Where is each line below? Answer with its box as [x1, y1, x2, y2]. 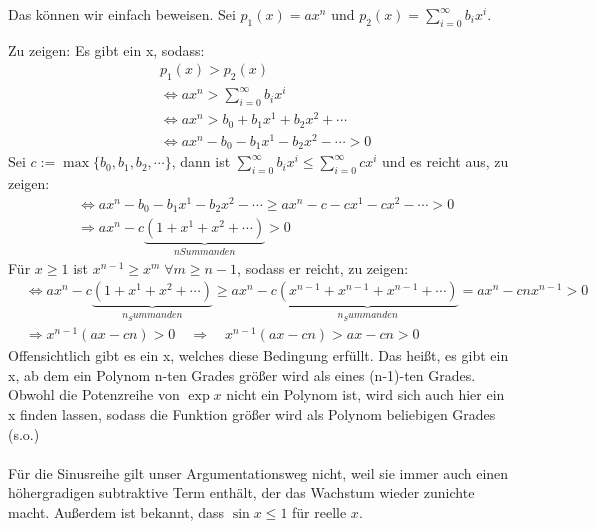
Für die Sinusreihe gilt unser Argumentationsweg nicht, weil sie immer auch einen [8, 462, 509, 483]
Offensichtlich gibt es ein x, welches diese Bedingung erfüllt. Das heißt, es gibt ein [8, 345, 509, 366]
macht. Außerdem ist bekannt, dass [8, 502, 225, 522]
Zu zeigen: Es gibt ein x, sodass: [8, 39, 205, 60]
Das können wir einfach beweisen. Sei [8, 4, 236, 24]
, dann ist [171, 151, 231, 172]
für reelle [292, 502, 347, 522]
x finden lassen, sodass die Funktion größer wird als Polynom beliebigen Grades [8, 404, 496, 425]
